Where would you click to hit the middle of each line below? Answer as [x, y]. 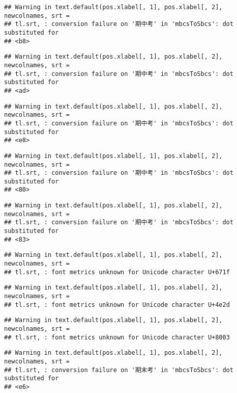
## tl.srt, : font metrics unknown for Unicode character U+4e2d [117, 305]
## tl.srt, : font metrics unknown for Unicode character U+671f [117, 272]
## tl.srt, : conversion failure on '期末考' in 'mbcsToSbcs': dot [119, 370]
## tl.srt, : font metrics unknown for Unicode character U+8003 [117, 337]
